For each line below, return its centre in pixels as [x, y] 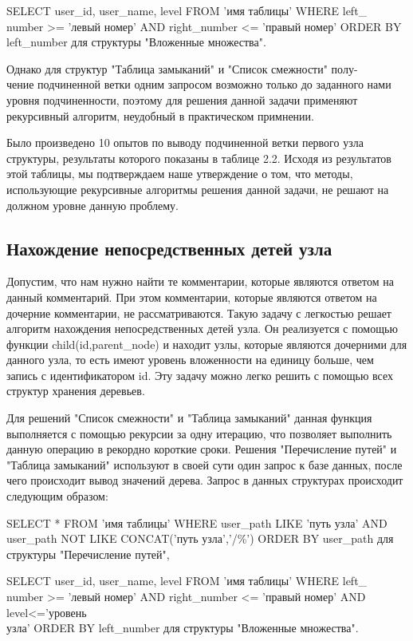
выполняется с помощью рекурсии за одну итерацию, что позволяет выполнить [199, 433]
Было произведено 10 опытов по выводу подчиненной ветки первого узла [185, 142]
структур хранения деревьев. [76, 391]
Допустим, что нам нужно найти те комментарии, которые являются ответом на [200, 281]
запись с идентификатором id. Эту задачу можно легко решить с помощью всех [200, 375]
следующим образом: [57, 496]
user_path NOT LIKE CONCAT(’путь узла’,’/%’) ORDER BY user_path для [200, 538]
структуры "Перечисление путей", [88, 554]
